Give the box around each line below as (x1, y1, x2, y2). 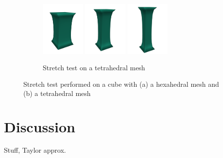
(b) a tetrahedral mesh (23, 88, 91, 98)
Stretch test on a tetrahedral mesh (43, 62, 145, 72)
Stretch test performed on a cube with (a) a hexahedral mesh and (23, 79, 219, 89)
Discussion (4, 116, 75, 136)
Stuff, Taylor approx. (4, 144, 66, 155)
